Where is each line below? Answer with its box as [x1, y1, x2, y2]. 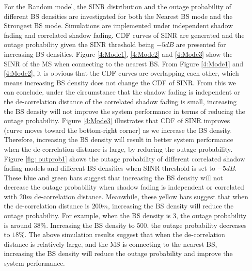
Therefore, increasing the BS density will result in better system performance [4, 134, 233, 144]
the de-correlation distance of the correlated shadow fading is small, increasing [4, 96, 237, 106]
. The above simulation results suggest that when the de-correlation [24, 229, 225, 239]
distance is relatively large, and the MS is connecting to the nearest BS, [4, 239, 217, 249]
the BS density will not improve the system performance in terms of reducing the [4, 106, 245, 116]
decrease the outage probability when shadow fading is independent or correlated [4, 182, 244, 192]
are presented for [176, 39, 226, 49]
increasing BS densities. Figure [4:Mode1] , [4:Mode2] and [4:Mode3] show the [4, 48, 233, 59]
